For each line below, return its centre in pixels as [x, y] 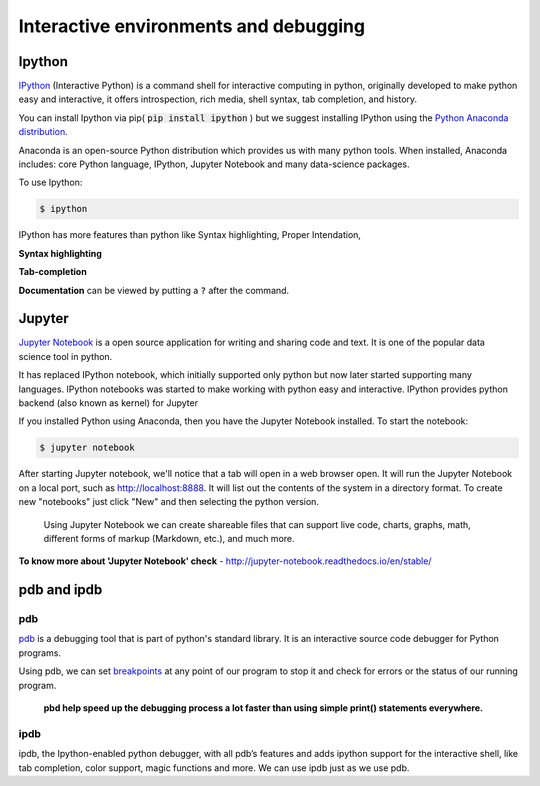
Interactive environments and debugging [191, 26]
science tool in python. [65, 356]
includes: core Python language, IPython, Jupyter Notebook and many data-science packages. [214, 164]
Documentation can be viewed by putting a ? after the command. [154, 290]
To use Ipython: [50, 182]
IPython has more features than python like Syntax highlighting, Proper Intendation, [190, 235]
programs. [40, 652]
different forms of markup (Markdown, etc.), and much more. [169, 538]
